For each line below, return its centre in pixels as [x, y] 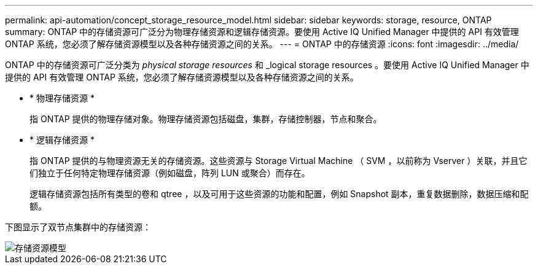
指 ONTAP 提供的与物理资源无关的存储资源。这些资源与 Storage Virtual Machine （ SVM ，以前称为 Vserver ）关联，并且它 [279, 161]
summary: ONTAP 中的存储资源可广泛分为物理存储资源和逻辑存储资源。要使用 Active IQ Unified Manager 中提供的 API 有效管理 [262, 32]
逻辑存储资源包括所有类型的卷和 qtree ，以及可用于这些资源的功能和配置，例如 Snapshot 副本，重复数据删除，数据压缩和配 [279, 194]
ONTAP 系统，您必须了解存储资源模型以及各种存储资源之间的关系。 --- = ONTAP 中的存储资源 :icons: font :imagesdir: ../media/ [262, 44]
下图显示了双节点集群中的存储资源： [78, 227]
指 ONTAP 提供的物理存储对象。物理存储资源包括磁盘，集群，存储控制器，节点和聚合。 [206, 119]
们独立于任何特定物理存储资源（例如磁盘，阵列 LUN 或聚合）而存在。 [170, 173]
